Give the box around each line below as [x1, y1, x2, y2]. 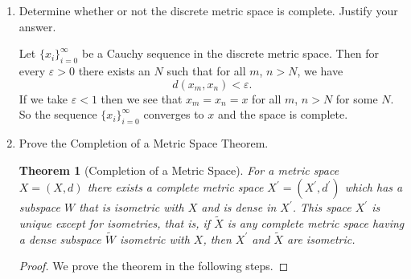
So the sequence [18, 106, 97, 123]
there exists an [78, 62, 150, 79]
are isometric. [287, 230, 356, 247]
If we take [18, 90, 68, 107]
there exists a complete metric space [87, 179, 264, 196]
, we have [297, 62, 343, 79]
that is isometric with [79, 199, 184, 216]
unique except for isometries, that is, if [18, 214, 211, 231]
